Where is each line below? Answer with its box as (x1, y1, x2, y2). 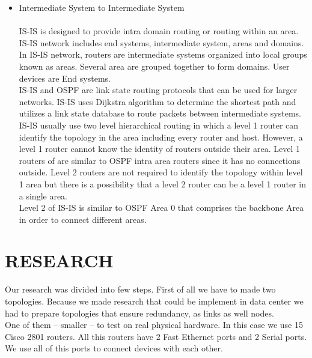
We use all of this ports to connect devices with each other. (5, 342, 223, 354)
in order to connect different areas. (19, 213, 147, 225)
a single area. (19, 189, 68, 202)
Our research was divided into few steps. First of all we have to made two (5, 283, 276, 296)
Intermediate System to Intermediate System (19, 1, 185, 13)
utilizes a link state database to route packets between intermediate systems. (19, 107, 301, 120)
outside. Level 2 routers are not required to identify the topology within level (19, 166, 303, 178)
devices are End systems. (19, 71, 111, 84)
